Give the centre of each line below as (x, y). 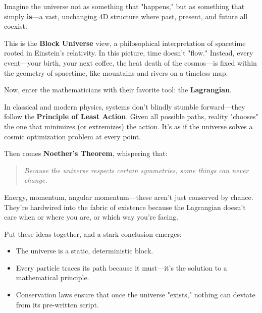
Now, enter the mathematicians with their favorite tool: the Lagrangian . (118, 90)
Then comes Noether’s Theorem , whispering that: (86, 153)
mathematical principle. (53, 277)
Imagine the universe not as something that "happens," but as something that (124, 6)
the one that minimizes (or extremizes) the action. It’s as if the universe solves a (128, 126)
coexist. (16, 26)
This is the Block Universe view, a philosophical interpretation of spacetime (125, 43)
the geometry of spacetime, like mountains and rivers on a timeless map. (116, 72)
